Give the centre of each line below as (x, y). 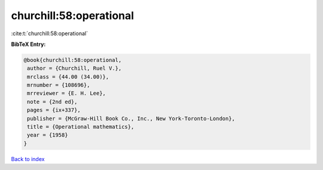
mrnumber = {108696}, (59, 85)
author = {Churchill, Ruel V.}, (74, 68)
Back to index (28, 159)
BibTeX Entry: (28, 44)
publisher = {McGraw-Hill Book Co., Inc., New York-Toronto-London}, (131, 118)
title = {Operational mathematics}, (81, 127)
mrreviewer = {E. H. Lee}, (66, 93)
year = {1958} (48, 135)
